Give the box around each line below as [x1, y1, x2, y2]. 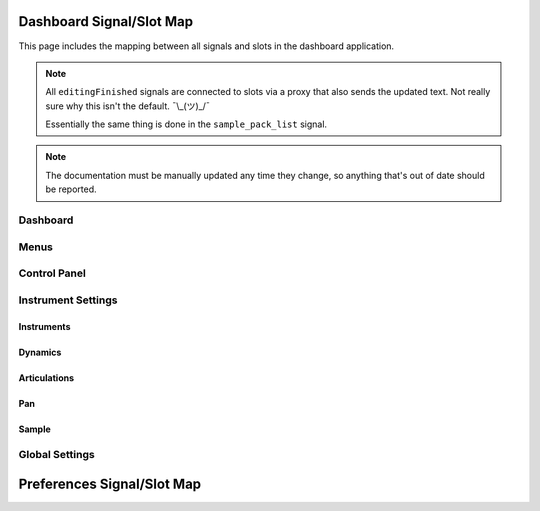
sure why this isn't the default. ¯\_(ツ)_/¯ [45, 100, 210, 112]
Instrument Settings [18, 293, 118, 307]
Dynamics [18, 346, 62, 358]
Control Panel [18, 266, 87, 280]
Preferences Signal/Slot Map [18, 475, 202, 492]
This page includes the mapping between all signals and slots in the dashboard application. [18, 40, 395, 52]
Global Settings [18, 448, 95, 462]
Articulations [18, 371, 75, 384]
